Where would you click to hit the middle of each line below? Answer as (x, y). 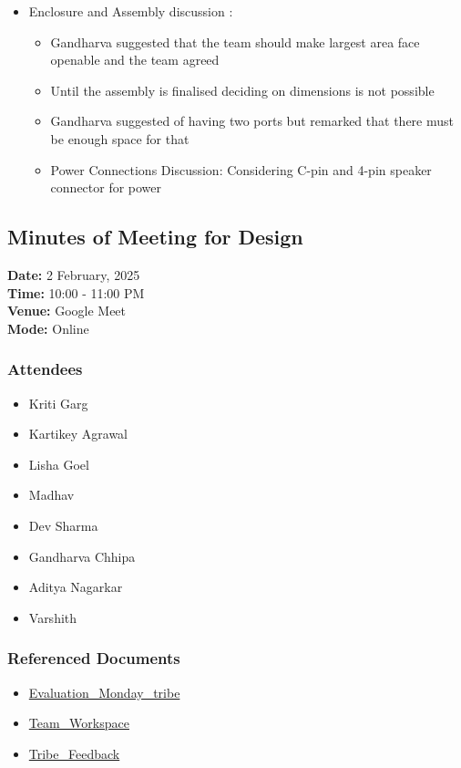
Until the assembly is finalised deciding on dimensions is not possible (242, 90)
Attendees (45, 369)
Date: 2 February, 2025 (74, 274)
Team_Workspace (79, 723)
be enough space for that (120, 138)
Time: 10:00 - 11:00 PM (76, 292)
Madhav (51, 495)
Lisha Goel (59, 464)
